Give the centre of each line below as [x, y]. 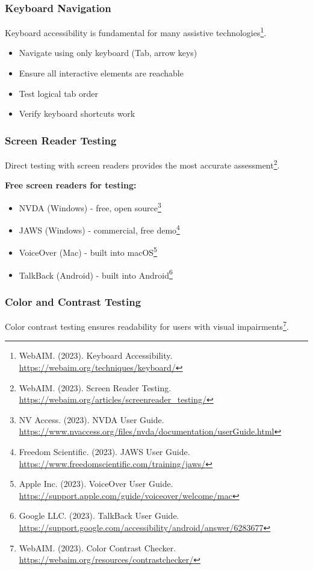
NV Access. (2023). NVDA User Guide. [91, 419]
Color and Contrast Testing [73, 301]
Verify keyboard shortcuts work [77, 113]
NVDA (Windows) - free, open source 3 [90, 206]
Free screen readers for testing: [71, 185]
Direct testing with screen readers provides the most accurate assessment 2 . [142, 164]
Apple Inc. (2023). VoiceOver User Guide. [96, 484]
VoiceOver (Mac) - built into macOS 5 [88, 252]
